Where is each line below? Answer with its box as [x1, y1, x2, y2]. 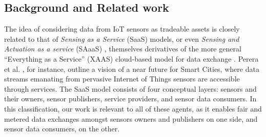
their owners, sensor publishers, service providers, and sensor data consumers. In [4, 93, 257, 104]
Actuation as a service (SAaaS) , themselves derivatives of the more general [4, 43, 241, 54]
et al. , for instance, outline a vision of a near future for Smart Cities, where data [4, 63, 259, 74]
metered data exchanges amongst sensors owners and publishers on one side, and [4, 113, 258, 124]
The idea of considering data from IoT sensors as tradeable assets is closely [4, 23, 240, 34]
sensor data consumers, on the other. [4, 123, 120, 134]
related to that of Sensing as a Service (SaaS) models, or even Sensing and [4, 33, 239, 44]
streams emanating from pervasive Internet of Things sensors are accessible [4, 73, 240, 84]
